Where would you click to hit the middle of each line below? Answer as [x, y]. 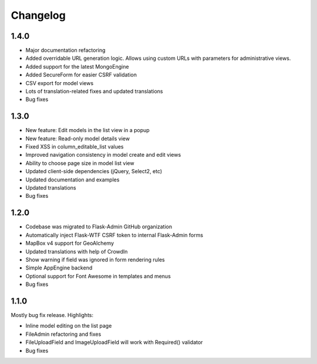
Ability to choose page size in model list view [80, 163]
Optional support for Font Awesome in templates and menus [98, 276]
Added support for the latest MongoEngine [77, 66]
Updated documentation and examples [72, 180]
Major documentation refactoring [65, 50]
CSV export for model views [60, 83]
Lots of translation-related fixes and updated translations [94, 92]
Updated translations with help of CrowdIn [77, 251]
